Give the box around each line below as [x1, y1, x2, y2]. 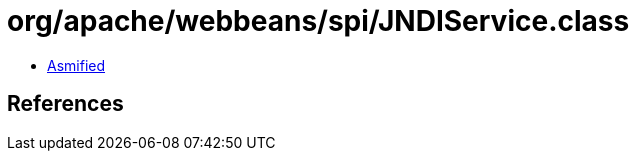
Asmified [47, 56, 106, 74]
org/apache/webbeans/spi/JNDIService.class [7, 4, 630, 38]
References [7, 91, 124, 117]
